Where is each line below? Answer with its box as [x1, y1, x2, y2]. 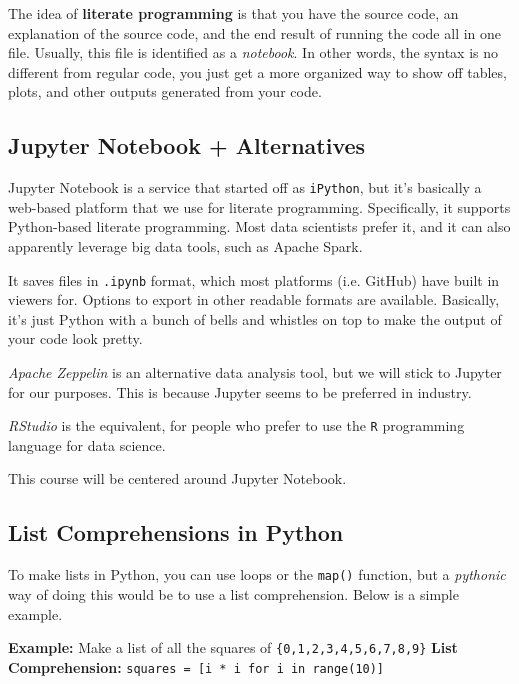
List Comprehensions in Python [8, 517, 344, 548]
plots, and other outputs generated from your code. [8, 81, 322, 102]
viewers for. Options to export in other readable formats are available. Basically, [8, 289, 500, 310]
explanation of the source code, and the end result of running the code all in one [8, 22, 502, 43]
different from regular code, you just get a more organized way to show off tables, [8, 61, 507, 82]
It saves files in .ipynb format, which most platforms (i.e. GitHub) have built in [8, 269, 500, 290]
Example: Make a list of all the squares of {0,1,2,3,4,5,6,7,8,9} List [8, 637, 458, 658]
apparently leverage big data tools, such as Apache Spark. [8, 236, 363, 257]
